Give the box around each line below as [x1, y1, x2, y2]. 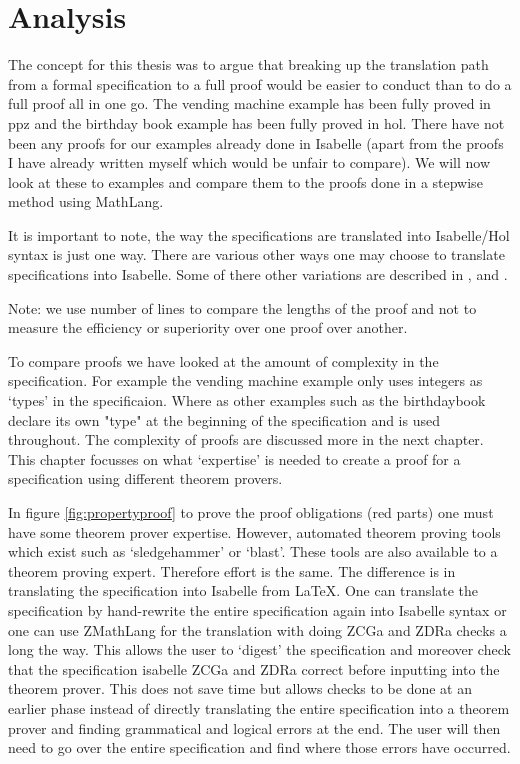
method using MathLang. [8, 191, 164, 212]
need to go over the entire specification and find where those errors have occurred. [8, 737, 511, 758]
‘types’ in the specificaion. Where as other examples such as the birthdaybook [8, 390, 486, 411]
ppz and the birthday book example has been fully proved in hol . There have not [8, 112, 505, 133]
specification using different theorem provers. [8, 468, 283, 489]
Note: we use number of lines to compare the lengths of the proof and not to [8, 297, 477, 318]
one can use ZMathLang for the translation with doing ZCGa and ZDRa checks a [8, 619, 507, 640]
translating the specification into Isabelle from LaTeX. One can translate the [8, 580, 479, 601]
